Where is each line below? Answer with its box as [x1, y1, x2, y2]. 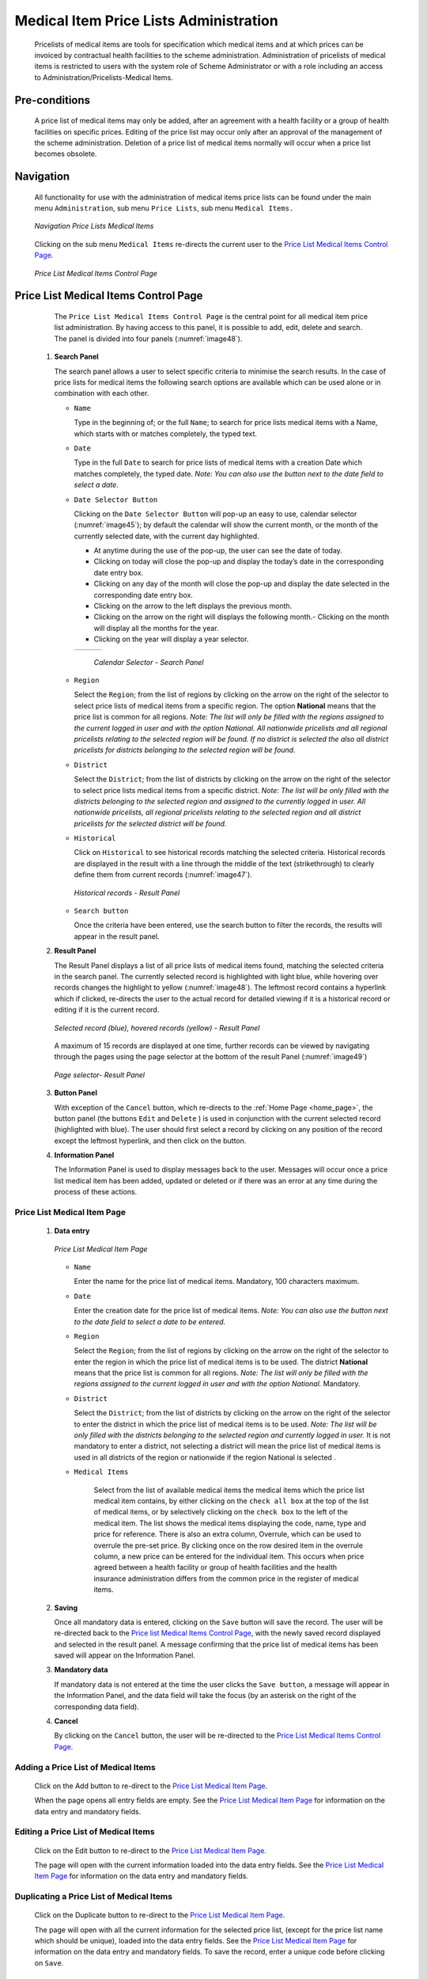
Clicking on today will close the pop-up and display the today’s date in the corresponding [93, 556, 384, 566]
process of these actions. [54, 1187, 138, 1197]
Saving [54, 1603, 78, 1612]
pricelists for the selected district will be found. [74, 819, 227, 828]
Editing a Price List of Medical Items [14, 1826, 155, 1837]
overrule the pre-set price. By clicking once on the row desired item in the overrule [93, 1540, 364, 1550]
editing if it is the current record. [54, 1005, 160, 1015]
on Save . [34, 1958, 64, 1967]
